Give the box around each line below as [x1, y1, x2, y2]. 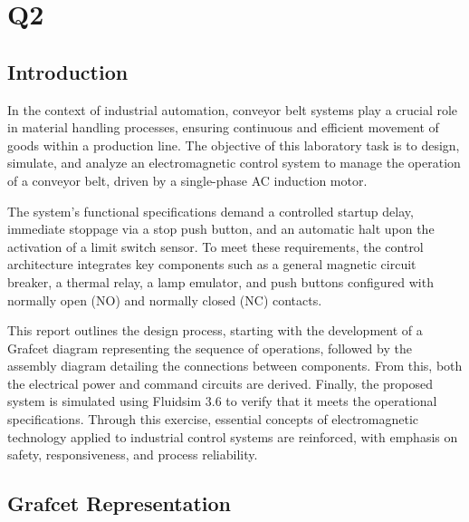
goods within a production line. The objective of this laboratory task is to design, [7, 135, 460, 154]
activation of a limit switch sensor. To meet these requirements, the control [7, 237, 424, 256]
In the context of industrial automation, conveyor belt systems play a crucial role [7, 100, 458, 119]
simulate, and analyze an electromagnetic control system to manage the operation [7, 153, 461, 172]
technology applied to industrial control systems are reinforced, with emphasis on [7, 427, 458, 446]
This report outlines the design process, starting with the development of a [7, 321, 423, 340]
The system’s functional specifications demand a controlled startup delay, [7, 201, 414, 220]
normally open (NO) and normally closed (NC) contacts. [7, 290, 322, 309]
